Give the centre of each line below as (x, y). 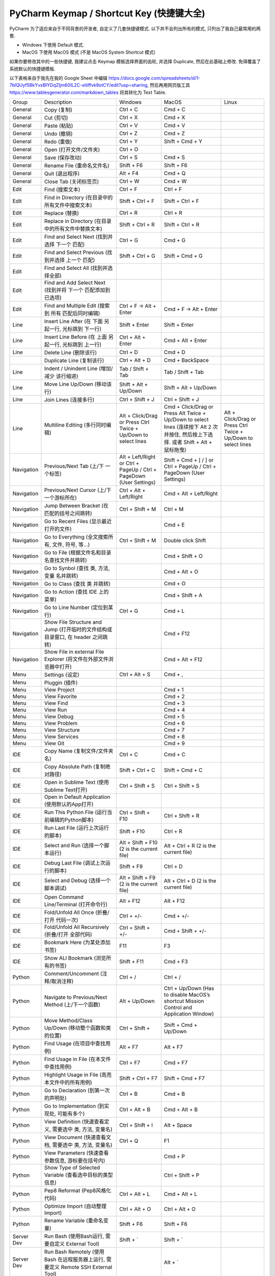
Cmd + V (174, 126)
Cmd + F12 (177, 634)
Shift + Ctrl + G (137, 256)
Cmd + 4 (174, 710)
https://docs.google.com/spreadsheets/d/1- (155, 78)
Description (58, 102)
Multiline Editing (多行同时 (75, 425)
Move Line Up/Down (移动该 (78, 384)
